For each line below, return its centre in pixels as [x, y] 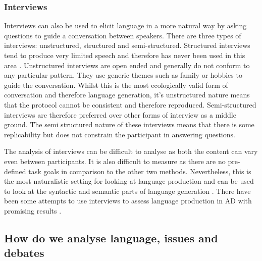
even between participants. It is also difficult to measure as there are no [115, 161]
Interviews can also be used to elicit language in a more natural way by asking [125, 25]
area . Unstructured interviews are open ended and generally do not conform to [127, 65]
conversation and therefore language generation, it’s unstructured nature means [127, 95]
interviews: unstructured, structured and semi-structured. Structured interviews [127, 45]
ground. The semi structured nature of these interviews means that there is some [129, 124]
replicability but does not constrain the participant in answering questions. [120, 134]
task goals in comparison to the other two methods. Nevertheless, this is [140, 171]
